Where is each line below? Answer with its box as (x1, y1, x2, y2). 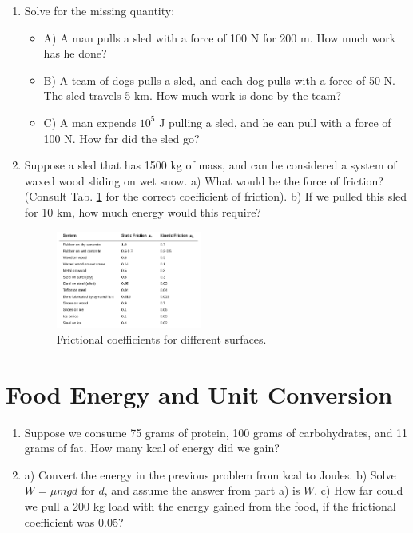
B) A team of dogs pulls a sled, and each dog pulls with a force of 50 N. (43, 71, 395, 88)
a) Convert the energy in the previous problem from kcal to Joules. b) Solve (24, 466, 396, 483)
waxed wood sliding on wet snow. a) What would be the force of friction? (24, 172, 383, 189)
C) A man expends (43, 113, 137, 130)
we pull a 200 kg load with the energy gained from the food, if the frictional (24, 498, 396, 514)
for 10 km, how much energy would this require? (24, 203, 261, 220)
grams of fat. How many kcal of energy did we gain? (24, 440, 280, 456)
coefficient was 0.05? (24, 513, 124, 530)
